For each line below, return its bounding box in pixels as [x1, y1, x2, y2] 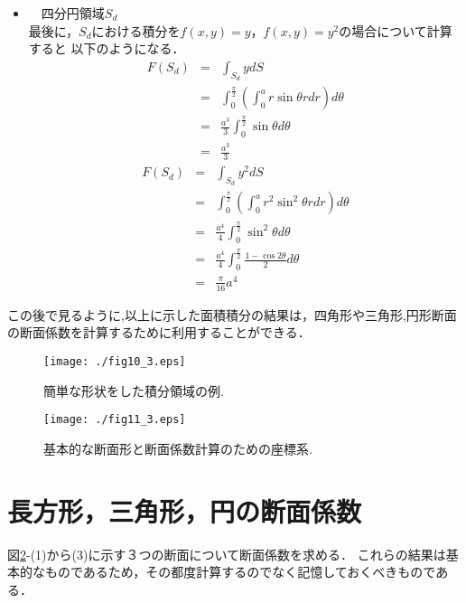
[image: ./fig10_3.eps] [43, 355, 186, 368]
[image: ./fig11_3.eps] [43, 413, 186, 427]
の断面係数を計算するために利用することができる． [7, 323, 311, 342]
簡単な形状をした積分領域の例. [43, 381, 224, 400]
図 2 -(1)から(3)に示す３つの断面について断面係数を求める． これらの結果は [7, 544, 446, 563]
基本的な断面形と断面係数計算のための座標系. [43, 438, 312, 457]
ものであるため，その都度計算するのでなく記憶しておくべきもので [44, 562, 436, 581]
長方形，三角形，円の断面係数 [7, 492, 362, 529]
